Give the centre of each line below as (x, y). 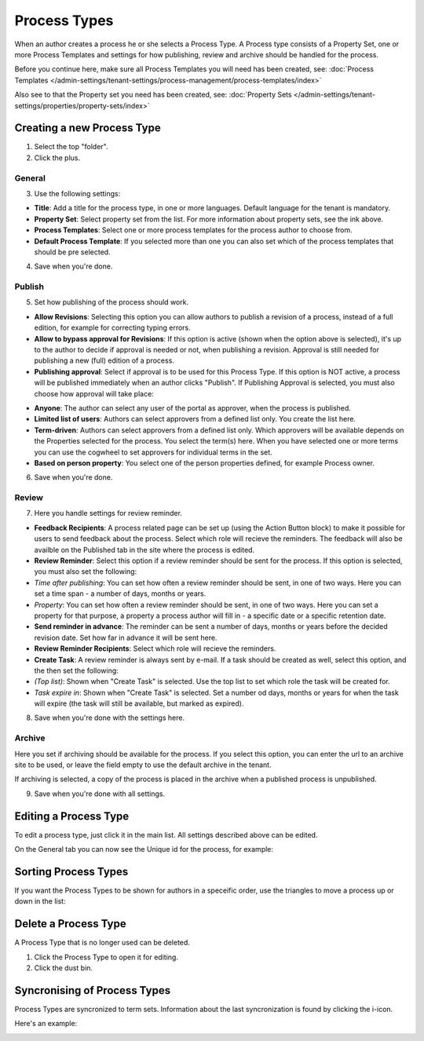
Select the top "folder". (71, 147)
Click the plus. (57, 158)
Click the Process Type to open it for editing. (106, 957)
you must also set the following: (86, 572)
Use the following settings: (77, 193)
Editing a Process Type (72, 816)
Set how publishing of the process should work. (111, 302)
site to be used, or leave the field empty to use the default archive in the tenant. (143, 765)
